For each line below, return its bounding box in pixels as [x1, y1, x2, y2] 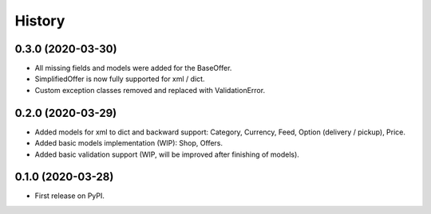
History [14, 12, 65, 29]
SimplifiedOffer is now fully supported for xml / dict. [34, 74, 205, 84]
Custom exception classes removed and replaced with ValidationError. [34, 85, 266, 95]
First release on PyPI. [34, 191, 105, 200]
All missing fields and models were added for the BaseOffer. [34, 64, 232, 73]
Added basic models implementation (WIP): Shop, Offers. [34, 138, 223, 148]
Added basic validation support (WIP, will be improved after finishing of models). [34, 150, 299, 159]
